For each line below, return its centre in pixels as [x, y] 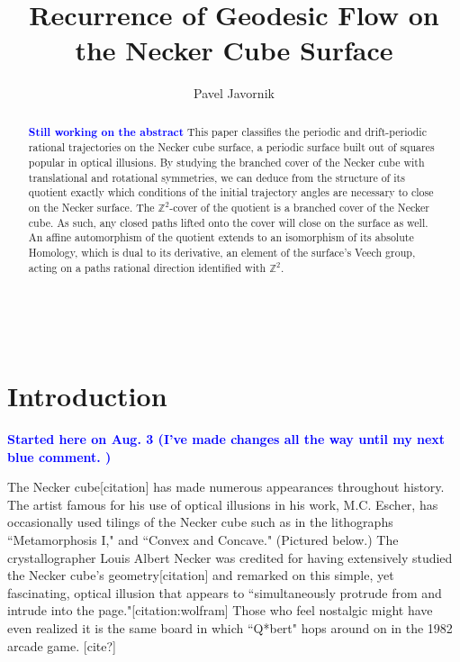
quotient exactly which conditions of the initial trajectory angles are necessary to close [231, 192]
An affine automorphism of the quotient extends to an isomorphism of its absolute [221, 237]
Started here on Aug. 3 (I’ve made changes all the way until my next [226, 438]
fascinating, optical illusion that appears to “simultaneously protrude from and [225, 592]
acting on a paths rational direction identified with [147, 267]
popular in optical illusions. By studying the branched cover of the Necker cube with [226, 163]
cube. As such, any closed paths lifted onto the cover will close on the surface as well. [228, 222]
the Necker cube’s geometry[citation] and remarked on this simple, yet [201, 575]
